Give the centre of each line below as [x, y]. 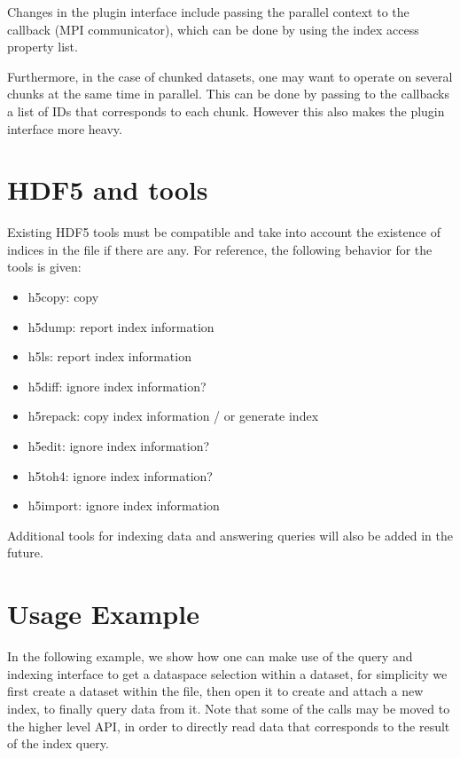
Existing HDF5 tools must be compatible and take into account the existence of [224, 232]
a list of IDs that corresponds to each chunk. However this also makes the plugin [226, 111]
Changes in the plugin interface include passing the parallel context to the [208, 12]
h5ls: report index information [109, 356]
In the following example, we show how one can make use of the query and [210, 656]
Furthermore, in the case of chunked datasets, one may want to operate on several [230, 76]
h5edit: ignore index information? [119, 446]
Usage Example [103, 614]
